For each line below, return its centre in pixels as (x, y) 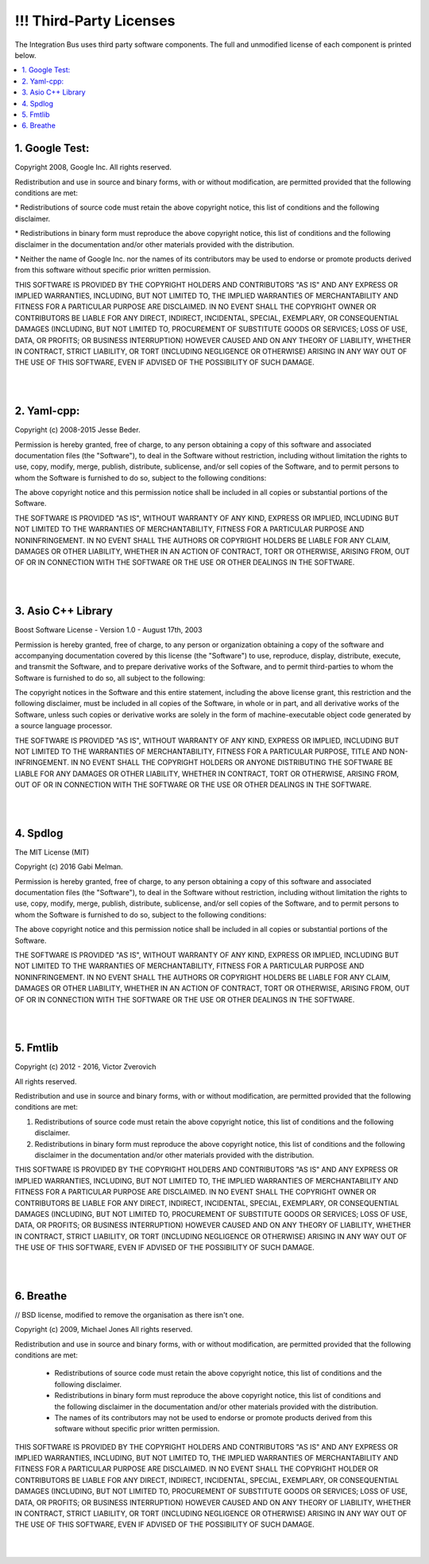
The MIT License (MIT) (52, 852)
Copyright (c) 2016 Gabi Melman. (69, 867)
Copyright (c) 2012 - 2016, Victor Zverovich (85, 1067)
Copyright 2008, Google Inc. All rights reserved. (93, 168)
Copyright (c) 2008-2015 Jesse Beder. (77, 430)
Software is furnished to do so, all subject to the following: (110, 678)
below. (25, 55)
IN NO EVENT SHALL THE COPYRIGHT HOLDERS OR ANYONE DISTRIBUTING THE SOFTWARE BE (232, 763)
